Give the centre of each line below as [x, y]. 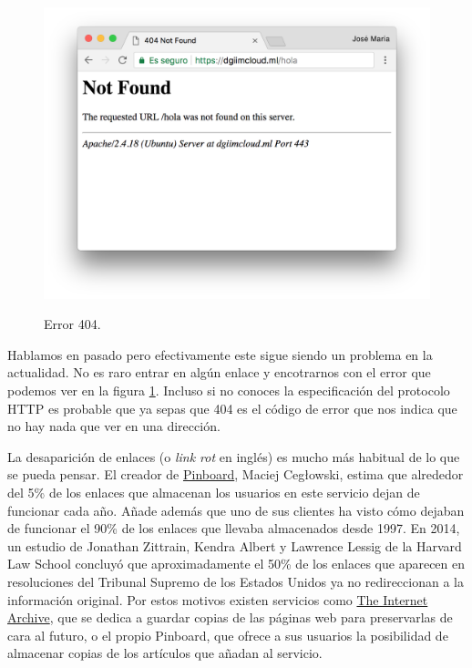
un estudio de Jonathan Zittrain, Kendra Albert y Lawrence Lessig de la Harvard [235, 545]
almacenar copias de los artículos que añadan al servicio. [165, 653]
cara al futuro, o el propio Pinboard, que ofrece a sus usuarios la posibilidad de [228, 635]
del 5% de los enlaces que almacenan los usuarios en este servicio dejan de [214, 492]
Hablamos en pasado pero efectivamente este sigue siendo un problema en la [220, 354]
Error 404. [72, 324]
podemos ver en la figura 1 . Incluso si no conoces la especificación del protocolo [229, 391]
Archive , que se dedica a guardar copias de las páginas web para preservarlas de [230, 617]
